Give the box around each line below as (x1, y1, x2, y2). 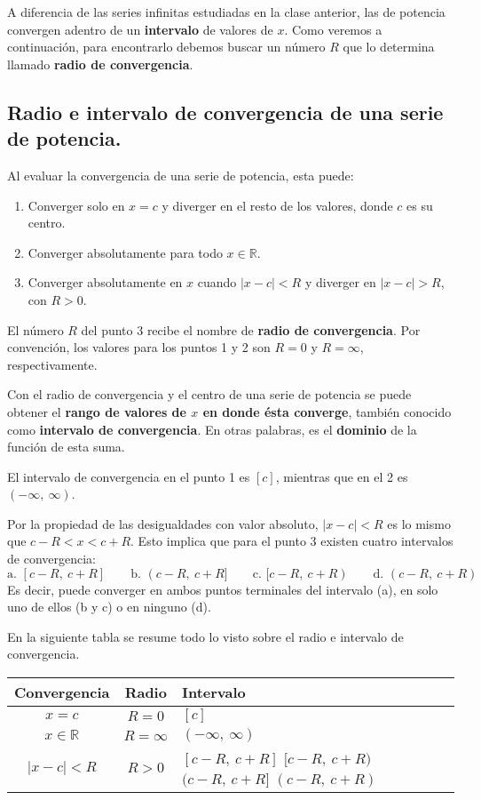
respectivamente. (7, 355, 98, 373)
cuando (197, 273, 237, 292)
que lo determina (343, 37, 435, 56)
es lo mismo (387, 514, 451, 532)
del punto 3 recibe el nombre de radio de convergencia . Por (81, 320, 421, 339)
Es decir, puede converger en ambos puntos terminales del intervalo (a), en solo (7, 580, 438, 598)
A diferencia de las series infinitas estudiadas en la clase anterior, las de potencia (7, 3, 446, 20)
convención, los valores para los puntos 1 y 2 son (7, 338, 271, 356)
